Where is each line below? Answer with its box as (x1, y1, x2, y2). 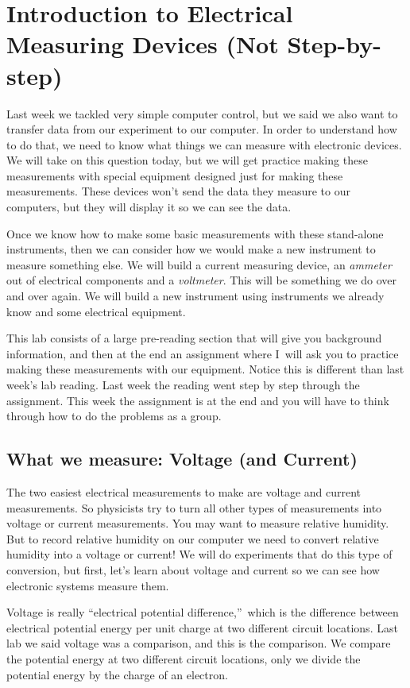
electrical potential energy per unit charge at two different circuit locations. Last (6, 619, 398, 636)
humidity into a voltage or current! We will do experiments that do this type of (6, 546, 393, 562)
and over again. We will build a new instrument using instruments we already (6, 288, 385, 304)
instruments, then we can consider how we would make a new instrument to (6, 241, 376, 257)
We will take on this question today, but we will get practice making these (6, 152, 368, 168)
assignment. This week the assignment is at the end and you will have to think (6, 392, 389, 408)
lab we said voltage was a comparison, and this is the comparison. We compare (6, 635, 391, 651)
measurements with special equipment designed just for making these (6, 167, 343, 184)
